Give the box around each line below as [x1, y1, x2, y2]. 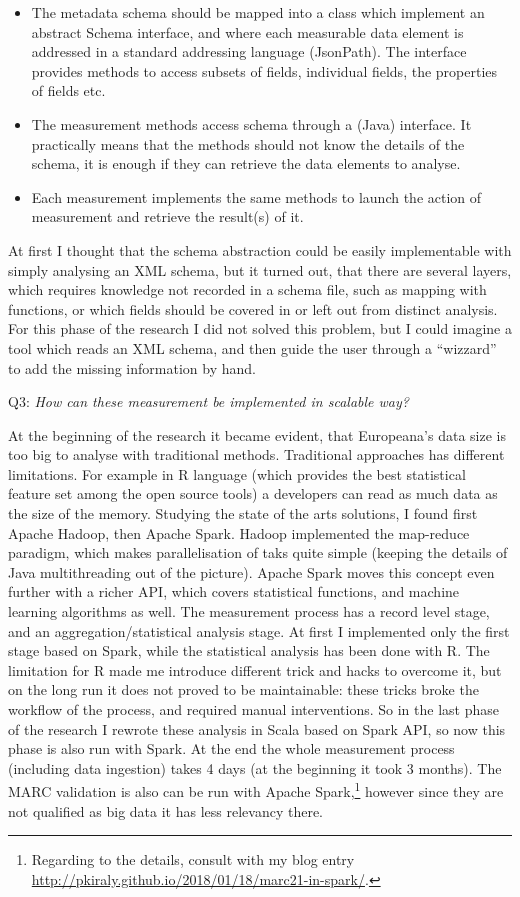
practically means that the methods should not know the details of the [31, 133, 465, 154]
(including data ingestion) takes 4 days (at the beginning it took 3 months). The [8, 757, 502, 778]
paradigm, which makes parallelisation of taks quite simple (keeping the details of [8, 542, 508, 563]
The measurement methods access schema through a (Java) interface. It [31, 113, 472, 134]
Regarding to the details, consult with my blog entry [31, 849, 355, 870]
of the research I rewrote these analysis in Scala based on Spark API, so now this [8, 718, 506, 739]
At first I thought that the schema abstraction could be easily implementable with [8, 239, 512, 260]
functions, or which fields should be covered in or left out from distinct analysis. [8, 298, 498, 319]
